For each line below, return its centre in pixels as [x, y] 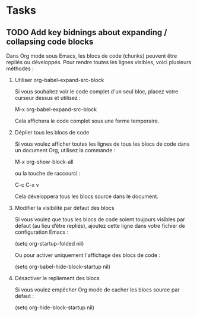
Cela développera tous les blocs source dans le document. [87, 196]
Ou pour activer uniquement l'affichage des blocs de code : [88, 255]
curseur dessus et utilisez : [48, 98]
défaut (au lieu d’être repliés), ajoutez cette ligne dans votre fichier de [100, 226]
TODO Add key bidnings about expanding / [87, 32]
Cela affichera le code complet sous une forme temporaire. [87, 121]
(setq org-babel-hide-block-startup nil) [63, 266]
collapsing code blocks [50, 41]
